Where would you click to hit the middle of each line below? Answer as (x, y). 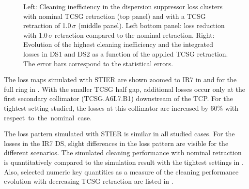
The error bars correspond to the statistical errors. (98, 63)
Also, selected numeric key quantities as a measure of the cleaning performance (121, 171)
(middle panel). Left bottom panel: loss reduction (151, 25)
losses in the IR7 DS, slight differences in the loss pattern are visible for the (116, 143)
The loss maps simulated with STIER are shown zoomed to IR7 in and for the (120, 80)
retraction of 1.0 (47, 25)
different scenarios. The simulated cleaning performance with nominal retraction (123, 153)
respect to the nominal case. (48, 117)
